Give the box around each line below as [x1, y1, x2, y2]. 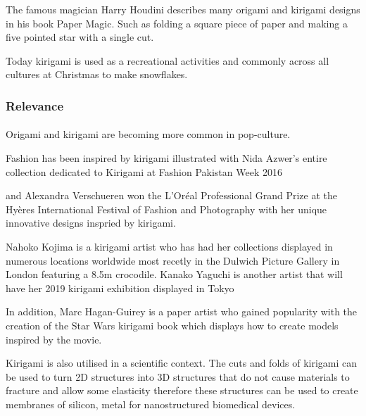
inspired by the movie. [6, 332, 102, 346]
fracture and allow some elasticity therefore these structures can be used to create [6, 383, 358, 398]
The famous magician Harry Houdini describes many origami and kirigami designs [6, 2, 360, 16]
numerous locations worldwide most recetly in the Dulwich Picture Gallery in [6, 253, 340, 267]
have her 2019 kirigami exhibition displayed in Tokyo [6, 280, 234, 295]
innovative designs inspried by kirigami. [6, 215, 176, 230]
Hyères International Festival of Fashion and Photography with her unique [6, 201, 327, 216]
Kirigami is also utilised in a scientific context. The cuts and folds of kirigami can [6, 355, 358, 370]
